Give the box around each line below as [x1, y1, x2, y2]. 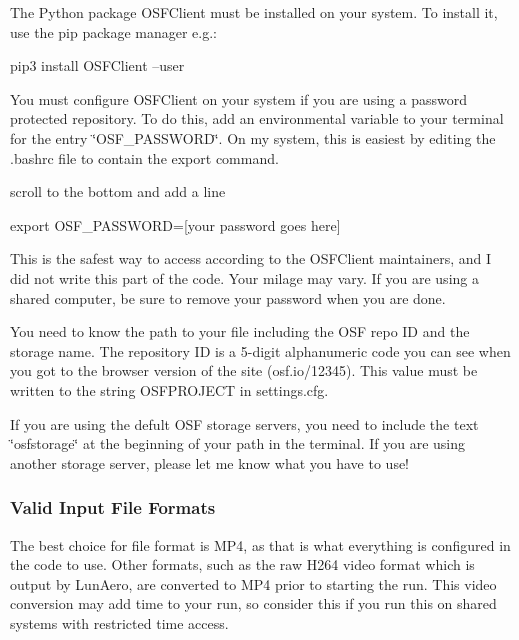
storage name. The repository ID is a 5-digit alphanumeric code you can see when [10, 340, 511, 361]
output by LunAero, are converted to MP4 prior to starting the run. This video [10, 573, 497, 594]
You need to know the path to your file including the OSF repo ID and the [10, 321, 470, 342]
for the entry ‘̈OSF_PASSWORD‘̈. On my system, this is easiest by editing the [10, 127, 496, 148]
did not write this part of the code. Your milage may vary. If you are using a [10, 267, 479, 288]
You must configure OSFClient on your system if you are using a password [10, 88, 467, 109]
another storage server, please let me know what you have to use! [10, 452, 410, 473]
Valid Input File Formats [10, 495, 216, 520]
